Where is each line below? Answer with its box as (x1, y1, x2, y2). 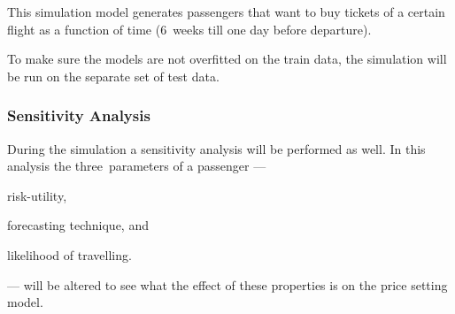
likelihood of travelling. (7, 245, 132, 264)
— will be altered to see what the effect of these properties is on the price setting (7, 275, 448, 294)
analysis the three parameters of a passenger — (7, 157, 266, 175)
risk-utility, (7, 186, 67, 204)
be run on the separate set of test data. (7, 66, 220, 85)
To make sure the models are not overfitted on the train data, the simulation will (7, 50, 447, 68)
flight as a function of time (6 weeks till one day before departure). (7, 19, 372, 38)
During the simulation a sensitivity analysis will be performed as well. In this (7, 139, 426, 157)
